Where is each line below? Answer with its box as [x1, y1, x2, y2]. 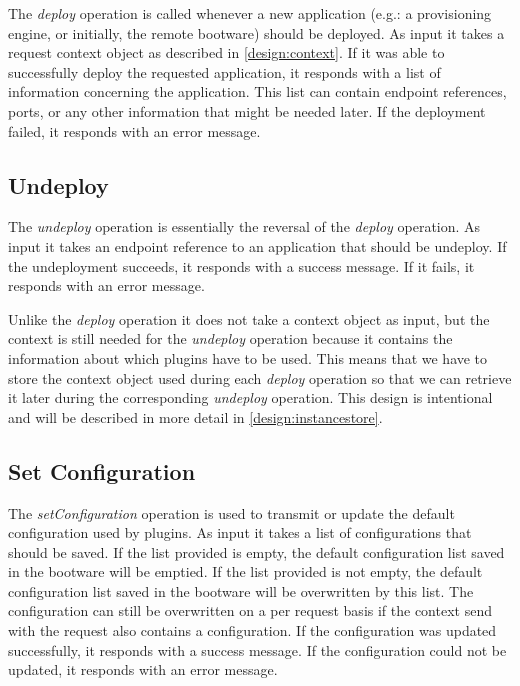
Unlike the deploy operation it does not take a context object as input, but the [8, 308, 490, 329]
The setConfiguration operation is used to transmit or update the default [8, 502, 455, 523]
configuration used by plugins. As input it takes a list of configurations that [8, 522, 472, 543]
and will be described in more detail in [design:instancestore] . [8, 406, 383, 427]
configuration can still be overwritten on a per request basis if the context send [8, 600, 492, 621]
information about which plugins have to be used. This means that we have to [8, 347, 488, 368]
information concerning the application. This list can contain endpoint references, [8, 81, 507, 102]
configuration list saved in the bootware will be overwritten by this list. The [8, 580, 474, 601]
